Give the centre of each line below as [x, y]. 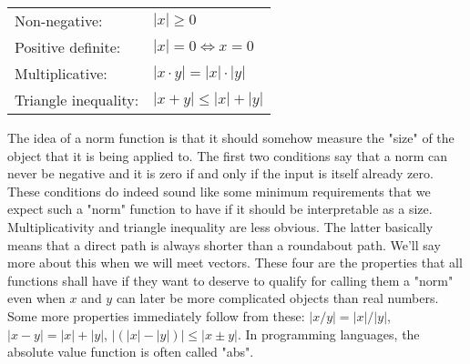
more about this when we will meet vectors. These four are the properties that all [235, 263]
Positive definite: [68, 47]
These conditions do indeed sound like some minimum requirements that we [219, 191]
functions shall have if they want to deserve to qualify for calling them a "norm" [230, 280]
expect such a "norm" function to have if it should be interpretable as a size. [220, 209]
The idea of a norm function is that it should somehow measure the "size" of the [231, 137]
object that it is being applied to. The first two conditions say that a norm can [227, 155]
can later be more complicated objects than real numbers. [277, 298]
